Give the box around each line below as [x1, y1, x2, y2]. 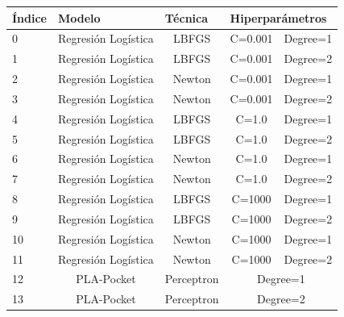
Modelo [58, 9, 101, 26]
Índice [12, 9, 47, 26]
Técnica [164, 9, 209, 26]
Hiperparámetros [230, 9, 327, 26]
